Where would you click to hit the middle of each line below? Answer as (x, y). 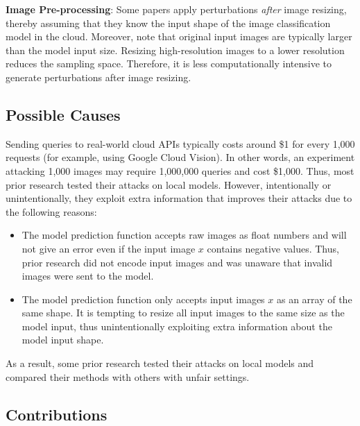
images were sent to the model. (88, 276)
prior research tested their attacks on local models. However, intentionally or (169, 184)
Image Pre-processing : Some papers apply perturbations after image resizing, (176, 9)
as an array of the (314, 299)
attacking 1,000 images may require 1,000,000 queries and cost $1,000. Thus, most (180, 170)
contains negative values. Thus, (273, 248)
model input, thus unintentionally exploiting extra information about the (177, 326)
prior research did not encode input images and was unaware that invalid (177, 262)
